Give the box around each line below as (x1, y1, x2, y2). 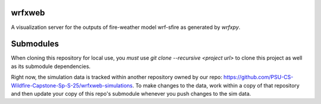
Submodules (11, 39, 59, 49)
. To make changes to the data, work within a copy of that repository (132, 82, 300, 89)
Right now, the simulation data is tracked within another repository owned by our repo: (11, 74, 222, 81)
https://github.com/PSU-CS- (223, 74, 294, 81)
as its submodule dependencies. (11, 63, 91, 70)
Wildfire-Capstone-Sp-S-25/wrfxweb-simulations (11, 82, 133, 89)
